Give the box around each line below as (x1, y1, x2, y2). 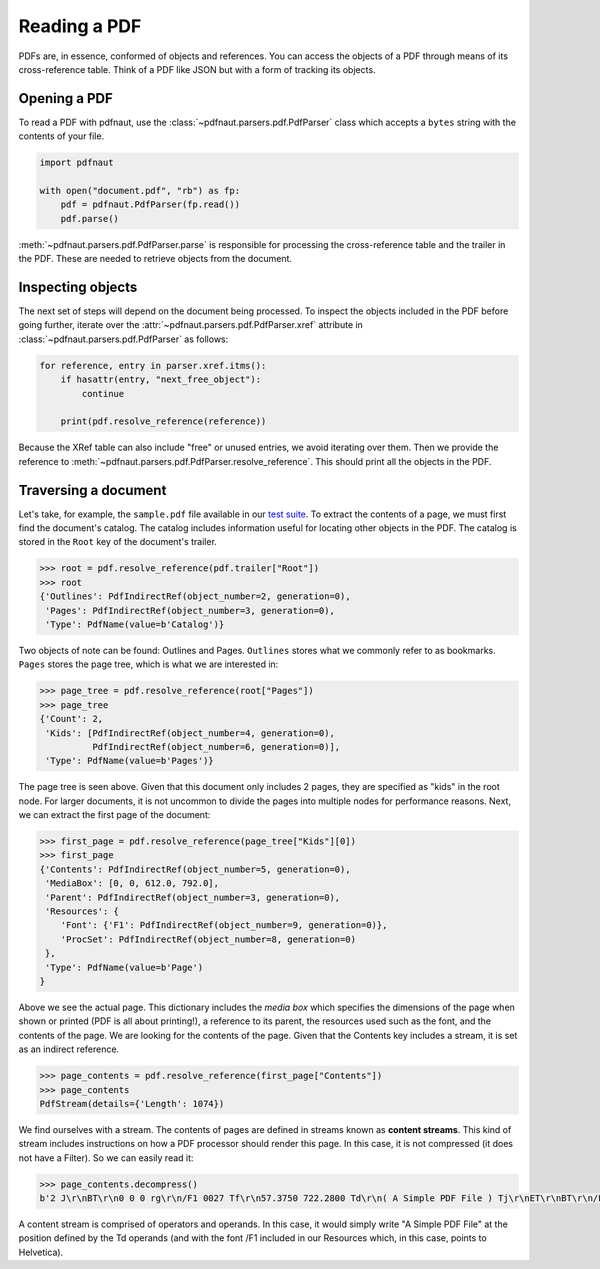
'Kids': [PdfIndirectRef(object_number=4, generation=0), (45, 727, 335, 739)
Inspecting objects (18, 278, 138, 295)
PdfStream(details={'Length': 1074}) (39, 1098, 225, 1109)
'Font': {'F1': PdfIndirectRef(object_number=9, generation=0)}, (60, 920, 388, 931)
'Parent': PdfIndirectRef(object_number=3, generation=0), (45, 891, 341, 903)
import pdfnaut (39, 157, 114, 169)
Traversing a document (18, 481, 167, 499)
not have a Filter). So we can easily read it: (18, 1151, 194, 1164)
